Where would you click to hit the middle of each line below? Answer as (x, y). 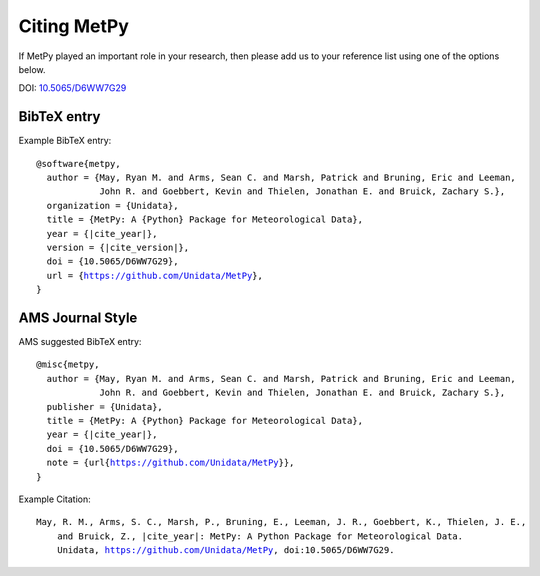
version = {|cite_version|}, (118, 247)
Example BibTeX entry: (65, 141)
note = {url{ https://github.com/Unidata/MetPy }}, (170, 463)
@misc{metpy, (68, 364)
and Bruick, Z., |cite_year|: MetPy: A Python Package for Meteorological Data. (260, 536)
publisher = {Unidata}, (105, 406)
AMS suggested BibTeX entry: (80, 342)
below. (32, 69)
